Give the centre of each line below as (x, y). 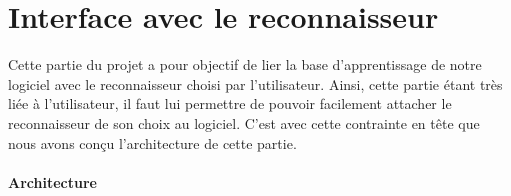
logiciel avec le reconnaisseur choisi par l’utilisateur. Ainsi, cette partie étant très (255, 83)
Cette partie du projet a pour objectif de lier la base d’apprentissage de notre (245, 64)
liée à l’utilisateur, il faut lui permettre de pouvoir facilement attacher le (230, 103)
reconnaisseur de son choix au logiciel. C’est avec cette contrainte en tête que (244, 122)
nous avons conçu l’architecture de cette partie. (152, 142)
